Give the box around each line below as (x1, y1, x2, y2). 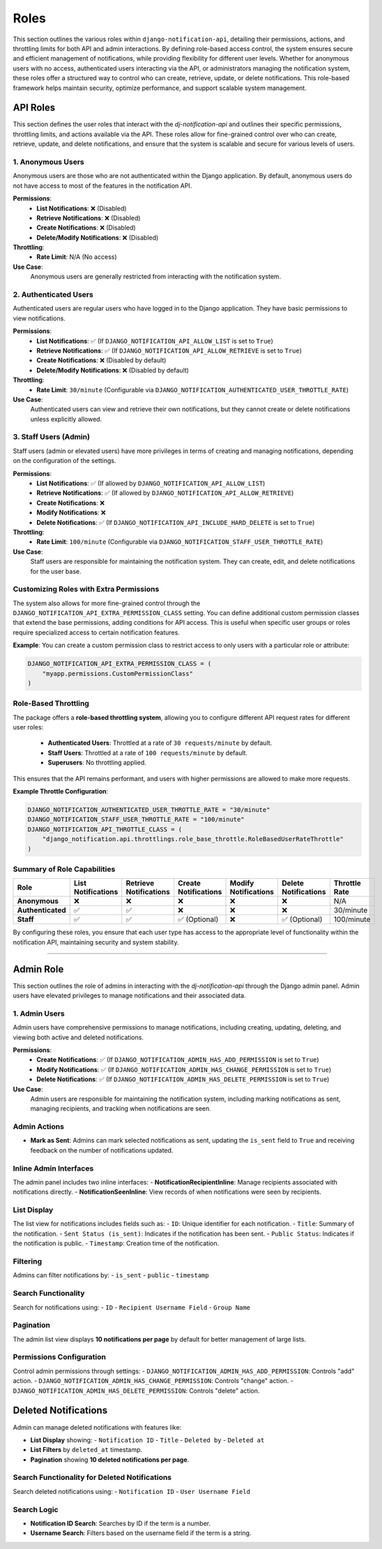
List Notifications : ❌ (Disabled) (36, 204, 127, 212)
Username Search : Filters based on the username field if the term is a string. (30, 1529, 252, 1537)
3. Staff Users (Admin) (13, 432, 91, 442)
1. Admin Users (13, 1009, 66, 1018)
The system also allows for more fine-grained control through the (13, 599, 201, 607)
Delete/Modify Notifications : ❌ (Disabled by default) (36, 366, 190, 374)
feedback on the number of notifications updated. (30, 1146, 174, 1155)
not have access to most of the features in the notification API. (13, 181, 192, 190)
